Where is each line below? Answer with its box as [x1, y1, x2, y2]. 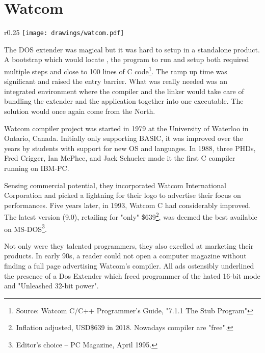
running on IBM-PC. [4, 162, 69, 173]
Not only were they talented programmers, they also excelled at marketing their [4, 240, 254, 251]
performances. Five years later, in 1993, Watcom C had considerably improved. [4, 199, 251, 210]
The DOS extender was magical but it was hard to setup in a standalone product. [4, 44, 260, 54]
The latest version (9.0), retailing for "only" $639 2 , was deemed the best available [4, 210, 257, 222]
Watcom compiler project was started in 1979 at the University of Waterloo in [4, 123, 249, 133]
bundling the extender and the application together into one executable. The [4, 96, 244, 106]
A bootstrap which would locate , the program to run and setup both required [4, 54, 249, 65]
